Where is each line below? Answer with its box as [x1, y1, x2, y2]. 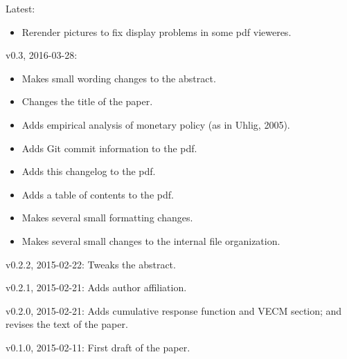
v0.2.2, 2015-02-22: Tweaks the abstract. [6, 257, 176, 271]
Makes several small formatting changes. [21, 210, 193, 225]
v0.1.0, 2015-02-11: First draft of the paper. [6, 340, 190, 354]
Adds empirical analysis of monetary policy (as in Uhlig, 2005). [21, 117, 290, 131]
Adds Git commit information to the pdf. [21, 140, 197, 155]
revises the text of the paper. [6, 317, 128, 331]
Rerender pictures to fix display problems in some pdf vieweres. [21, 24, 292, 39]
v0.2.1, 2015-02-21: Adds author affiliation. [6, 280, 187, 295]
